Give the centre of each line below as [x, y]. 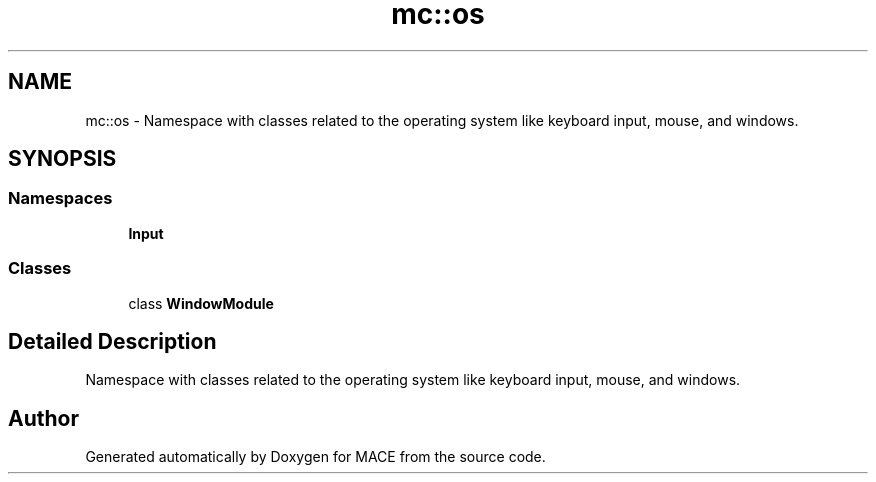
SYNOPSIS [62, 159]
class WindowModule [201, 303]
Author [43, 418]
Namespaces [60, 198]
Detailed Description [112, 341]
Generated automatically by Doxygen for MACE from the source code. [315, 457]
